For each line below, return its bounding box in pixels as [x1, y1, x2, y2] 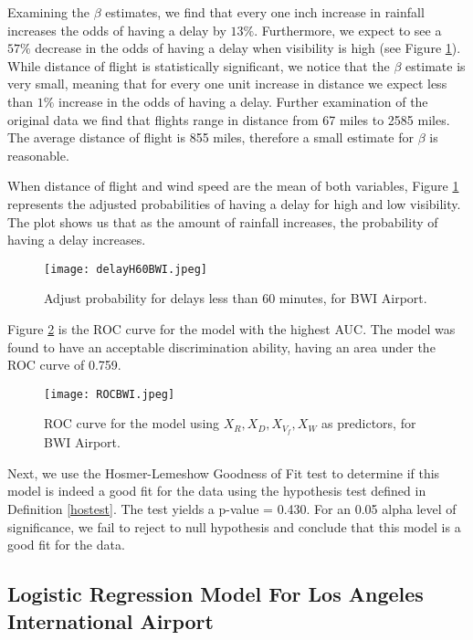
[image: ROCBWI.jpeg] [44, 387, 175, 401]
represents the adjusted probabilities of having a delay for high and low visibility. [7, 194, 461, 213]
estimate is [405, 56, 466, 75]
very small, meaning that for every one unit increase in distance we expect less [7, 74, 447, 93]
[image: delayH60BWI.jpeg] [44, 262, 207, 276]
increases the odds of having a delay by [7, 20, 226, 39]
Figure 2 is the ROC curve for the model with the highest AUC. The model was [7, 319, 456, 338]
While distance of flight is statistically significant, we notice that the [7, 56, 390, 75]
